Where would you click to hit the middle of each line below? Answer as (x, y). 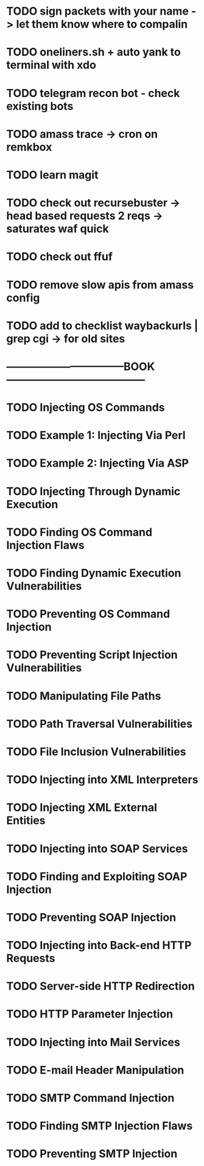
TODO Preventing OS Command (88, 614)
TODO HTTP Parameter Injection (90, 1014)
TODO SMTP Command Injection (90, 1098)
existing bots (40, 106)
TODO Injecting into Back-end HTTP (99, 946)
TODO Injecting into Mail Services (93, 1042)
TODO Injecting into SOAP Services (97, 849)
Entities (26, 821)
